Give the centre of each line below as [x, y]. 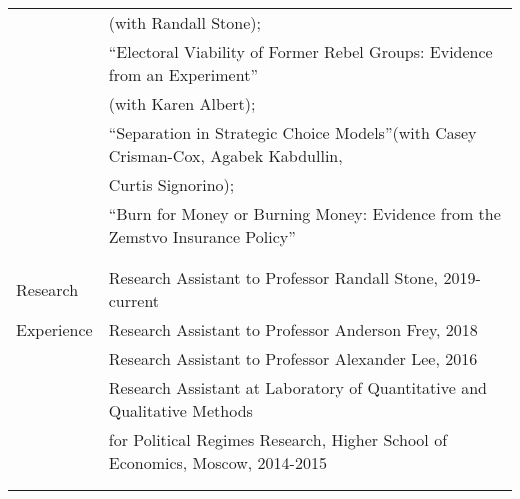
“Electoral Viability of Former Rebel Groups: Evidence [300, 51]
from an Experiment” [183, 74]
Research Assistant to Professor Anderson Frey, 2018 [293, 329]
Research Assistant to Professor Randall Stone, [273, 277]
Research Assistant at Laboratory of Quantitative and [298, 387]
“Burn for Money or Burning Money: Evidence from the [304, 213]
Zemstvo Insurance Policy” [202, 236]
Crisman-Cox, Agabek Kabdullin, [225, 155]
